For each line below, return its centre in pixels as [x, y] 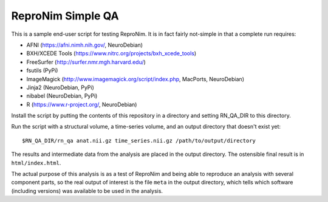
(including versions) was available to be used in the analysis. [87, 190]
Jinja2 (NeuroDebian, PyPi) [60, 87]
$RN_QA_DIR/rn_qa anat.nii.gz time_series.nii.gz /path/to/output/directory [139, 140]
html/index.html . [36, 163]
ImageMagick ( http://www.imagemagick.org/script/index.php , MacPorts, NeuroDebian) [135, 79]
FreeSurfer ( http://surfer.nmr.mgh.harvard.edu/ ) [86, 62]
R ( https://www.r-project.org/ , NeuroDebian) [82, 104]
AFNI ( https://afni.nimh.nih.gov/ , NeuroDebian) [84, 45]
